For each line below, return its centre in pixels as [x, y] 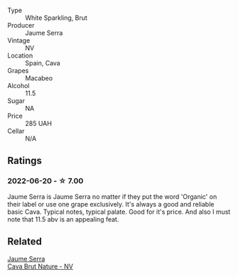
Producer [21, 25]
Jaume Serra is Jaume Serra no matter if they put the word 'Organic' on [112, 196]
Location [20, 55]
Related [25, 242]
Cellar [16, 131]
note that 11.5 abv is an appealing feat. [63, 219]
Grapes [18, 71]
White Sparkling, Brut [56, 18]
